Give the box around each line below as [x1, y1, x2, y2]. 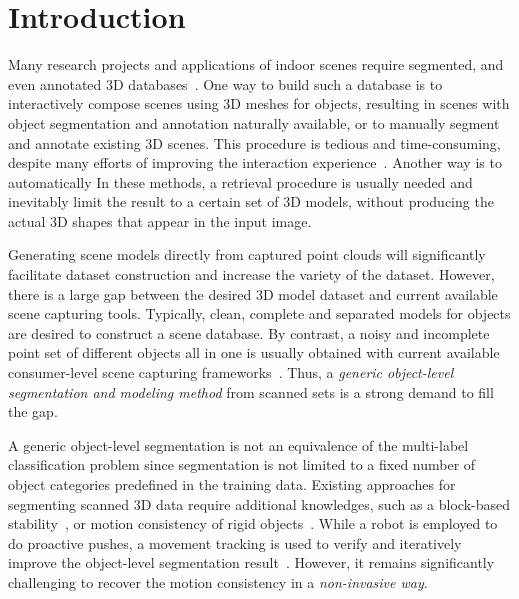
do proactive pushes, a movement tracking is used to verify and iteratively [8, 532, 462, 553]
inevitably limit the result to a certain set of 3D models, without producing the [8, 191, 494, 212]
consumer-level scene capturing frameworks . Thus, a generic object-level [8, 362, 454, 383]
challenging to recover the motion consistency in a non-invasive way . [8, 571, 428, 592]
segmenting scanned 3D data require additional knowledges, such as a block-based [8, 493, 510, 514]
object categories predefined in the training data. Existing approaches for [8, 474, 456, 494]
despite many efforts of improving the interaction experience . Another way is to [8, 152, 502, 173]
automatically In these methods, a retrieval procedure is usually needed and [8, 171, 473, 192]
